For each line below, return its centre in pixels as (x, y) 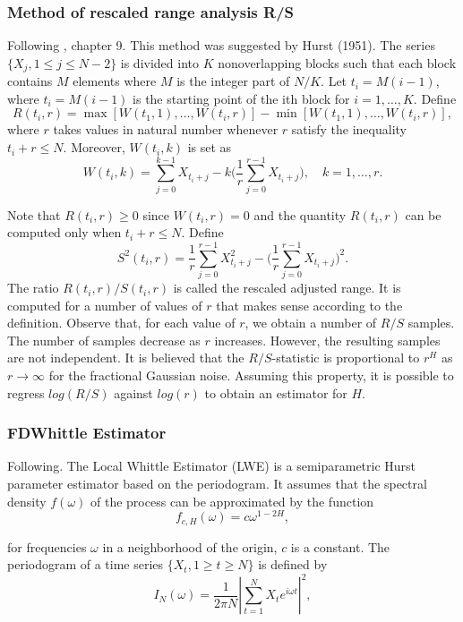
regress (26, 392)
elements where (115, 81)
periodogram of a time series (86, 564)
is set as (210, 147)
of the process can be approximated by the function (232, 501)
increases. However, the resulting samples (327, 340)
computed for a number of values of (105, 305)
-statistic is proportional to (346, 358)
